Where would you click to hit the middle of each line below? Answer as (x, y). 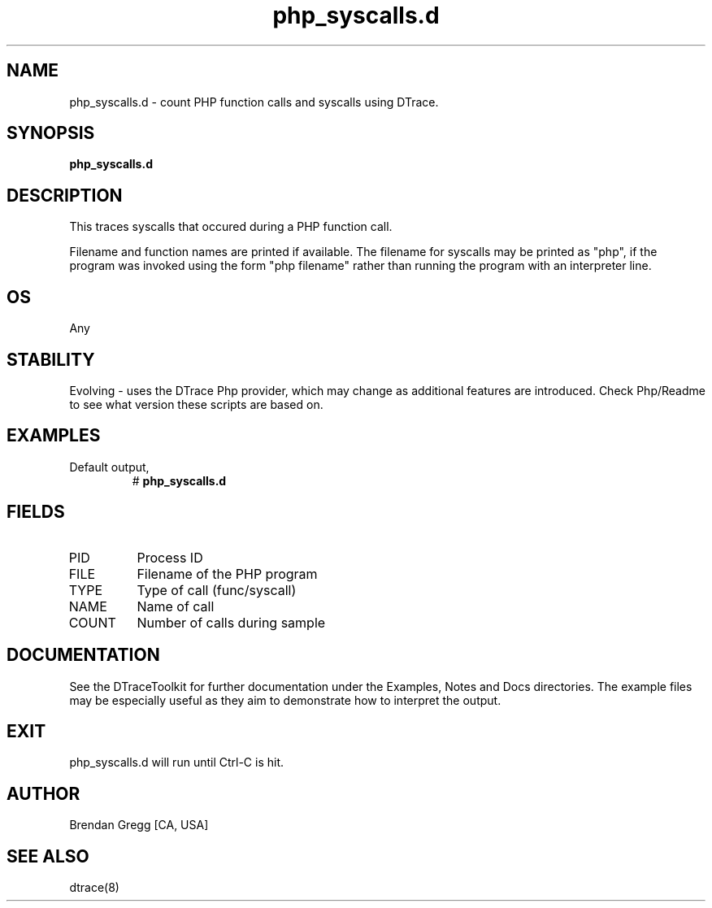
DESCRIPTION (65, 195)
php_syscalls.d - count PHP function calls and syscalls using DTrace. (254, 102)
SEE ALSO (48, 856)
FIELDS (36, 512)
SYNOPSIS (51, 133)
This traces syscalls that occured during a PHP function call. (231, 227)
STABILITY (51, 359)
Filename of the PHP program (227, 573)
